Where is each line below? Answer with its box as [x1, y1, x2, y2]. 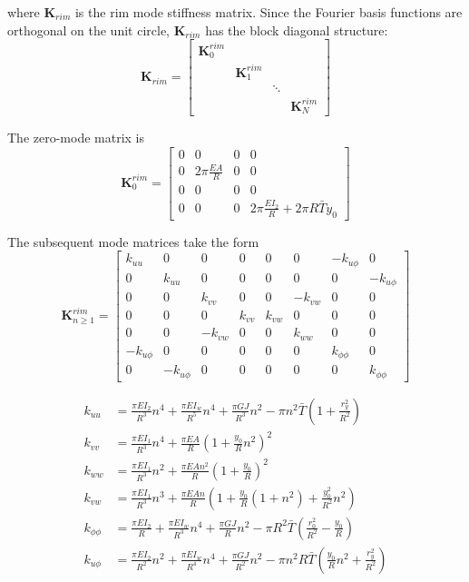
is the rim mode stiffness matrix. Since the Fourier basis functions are [74, 3, 463, 21]
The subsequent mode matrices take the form [7, 232, 259, 251]
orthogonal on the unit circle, [7, 20, 170, 39]
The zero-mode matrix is [7, 128, 145, 147]
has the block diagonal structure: [205, 20, 388, 39]
